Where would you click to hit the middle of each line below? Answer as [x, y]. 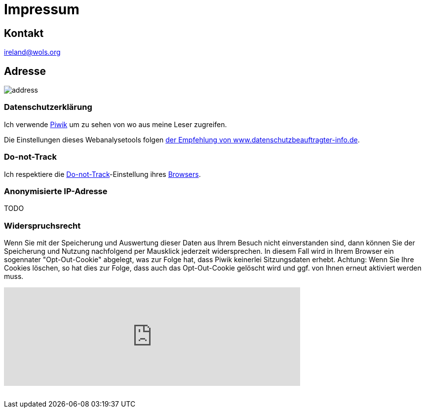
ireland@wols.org [32, 52]
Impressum [42, 9]
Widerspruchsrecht [42, 225]
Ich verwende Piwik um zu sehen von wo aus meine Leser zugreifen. [116, 124]
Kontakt [24, 33]
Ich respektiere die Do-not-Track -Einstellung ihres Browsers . [102, 174]
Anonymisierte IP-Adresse [56, 191]
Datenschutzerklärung [48, 107]
